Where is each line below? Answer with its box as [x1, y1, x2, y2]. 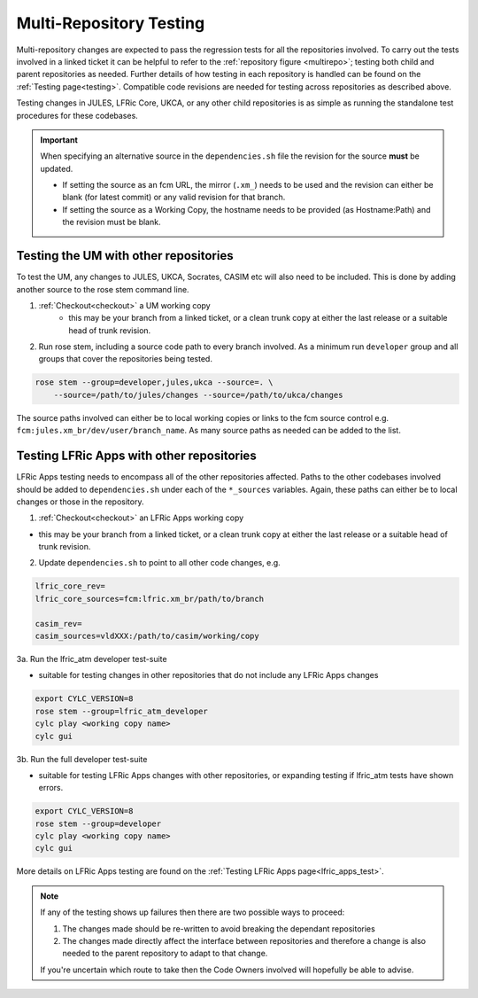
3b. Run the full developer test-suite [16, 753, 148, 764]
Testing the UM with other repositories [16, 248, 234, 263]
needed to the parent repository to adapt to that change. [62, 948, 268, 959]
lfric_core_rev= [35, 581, 106, 591]
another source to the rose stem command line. [16, 284, 189, 294]
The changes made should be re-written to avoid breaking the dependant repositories [62, 923, 375, 934]
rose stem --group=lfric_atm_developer [35, 706, 208, 716]
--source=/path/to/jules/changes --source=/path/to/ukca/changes [53, 390, 343, 400]
